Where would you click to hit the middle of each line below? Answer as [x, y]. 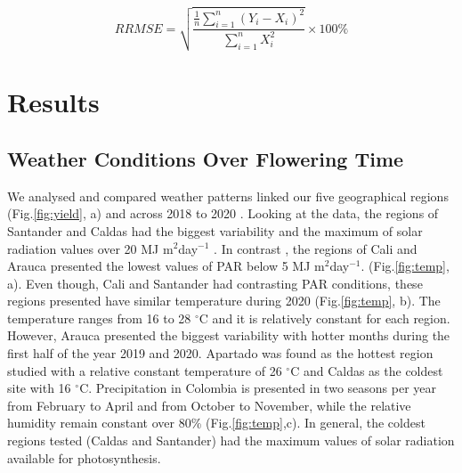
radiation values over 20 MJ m [90, 248]
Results [53, 102]
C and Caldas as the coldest [367, 370]
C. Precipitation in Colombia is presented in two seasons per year [258, 388]
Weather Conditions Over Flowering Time [206, 158]
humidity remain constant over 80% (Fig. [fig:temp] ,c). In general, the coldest [216, 423]
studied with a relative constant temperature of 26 [145, 370]
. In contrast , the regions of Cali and [316, 248]
